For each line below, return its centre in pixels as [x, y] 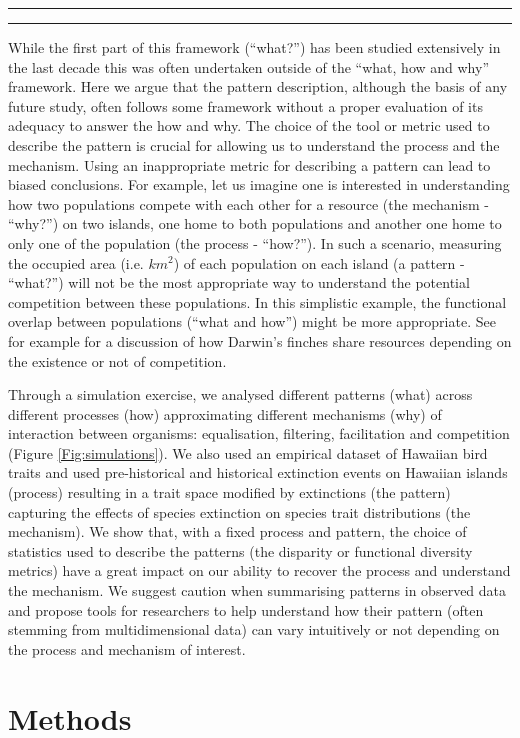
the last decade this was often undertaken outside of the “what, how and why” [248, 66]
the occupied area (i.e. [76, 262]
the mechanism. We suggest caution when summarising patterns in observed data [257, 590]
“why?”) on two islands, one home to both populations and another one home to [255, 223]
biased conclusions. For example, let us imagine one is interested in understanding [259, 184]
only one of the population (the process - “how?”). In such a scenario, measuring [255, 242]
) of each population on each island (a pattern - [319, 262]
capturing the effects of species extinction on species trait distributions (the [239, 511]
